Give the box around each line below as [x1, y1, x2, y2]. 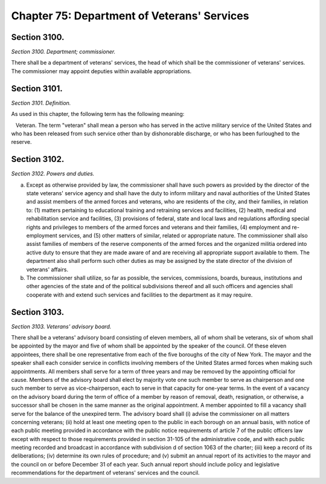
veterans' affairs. [26, 266, 69, 273]
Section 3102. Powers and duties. [11, 170, 95, 178]
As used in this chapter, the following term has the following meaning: [11, 111, 185, 118]
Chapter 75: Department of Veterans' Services [11, 9, 249, 22]
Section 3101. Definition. [11, 99, 71, 106]
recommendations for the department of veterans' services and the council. [11, 469, 200, 477]
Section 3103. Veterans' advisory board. [11, 323, 112, 330]
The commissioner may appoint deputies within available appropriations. [11, 67, 192, 75]
